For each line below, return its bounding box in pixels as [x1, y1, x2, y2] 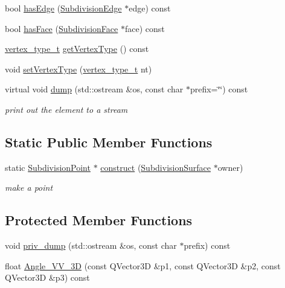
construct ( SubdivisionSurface [100, 161, 211, 173]
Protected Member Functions [5, 211, 193, 229]
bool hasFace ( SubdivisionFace [5, 22, 118, 34]
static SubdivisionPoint [5, 161, 91, 173]
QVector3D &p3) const [5, 271, 90, 284]
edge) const [129, 2, 171, 14]
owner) [217, 161, 243, 173]
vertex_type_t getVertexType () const [5, 42, 149, 55]
